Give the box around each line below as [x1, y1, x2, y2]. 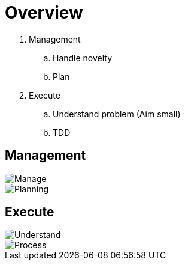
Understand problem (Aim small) [53, 108, 181, 119]
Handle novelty [53, 52, 113, 63]
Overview [5, 2, 83, 23]
